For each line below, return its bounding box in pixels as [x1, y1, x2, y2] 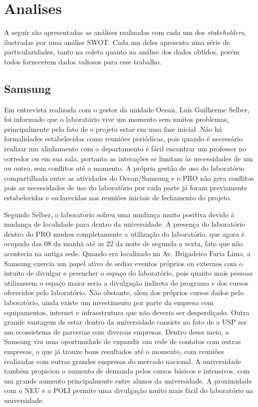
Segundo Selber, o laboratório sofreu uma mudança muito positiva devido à [4, 209, 235, 219]
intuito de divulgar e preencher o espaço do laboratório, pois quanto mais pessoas [4, 268, 253, 278]
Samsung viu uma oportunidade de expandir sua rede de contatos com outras [4, 336, 241, 347]
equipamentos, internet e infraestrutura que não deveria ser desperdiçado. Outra [4, 307, 250, 317]
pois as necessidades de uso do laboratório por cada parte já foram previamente [4, 182, 248, 193]
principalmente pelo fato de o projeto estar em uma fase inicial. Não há [4, 123, 222, 134]
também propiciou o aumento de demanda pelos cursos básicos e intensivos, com [4, 366, 250, 376]
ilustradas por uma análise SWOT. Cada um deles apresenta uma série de [4, 36, 230, 47]
